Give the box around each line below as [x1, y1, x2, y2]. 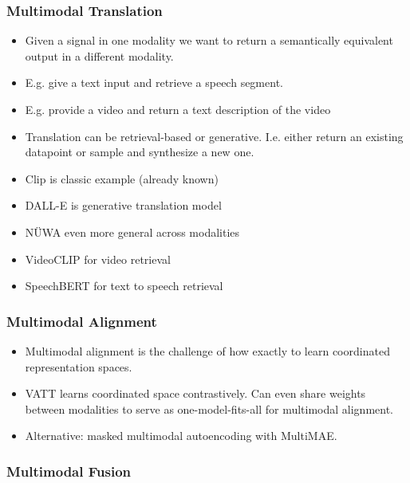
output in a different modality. [25, 47, 174, 64]
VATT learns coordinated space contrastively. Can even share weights [25, 385, 366, 402]
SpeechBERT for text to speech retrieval [25, 277, 223, 294]
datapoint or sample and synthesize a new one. [25, 143, 254, 160]
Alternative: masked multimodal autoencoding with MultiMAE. [25, 427, 337, 444]
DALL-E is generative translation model [25, 197, 222, 214]
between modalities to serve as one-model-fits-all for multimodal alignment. [25, 400, 393, 417]
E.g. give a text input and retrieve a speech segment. [25, 74, 283, 91]
